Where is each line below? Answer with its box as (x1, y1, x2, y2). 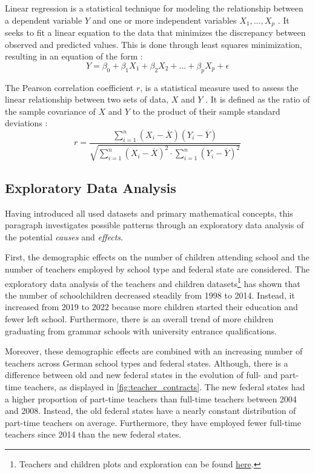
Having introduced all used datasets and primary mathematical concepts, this (5, 206, 293, 219)
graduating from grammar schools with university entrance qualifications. (5, 324, 277, 337)
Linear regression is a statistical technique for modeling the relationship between (5, 2, 303, 14)
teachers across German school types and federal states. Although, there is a (5, 356, 288, 369)
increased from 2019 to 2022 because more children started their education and (5, 300, 298, 313)
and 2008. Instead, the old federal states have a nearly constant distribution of (5, 404, 296, 417)
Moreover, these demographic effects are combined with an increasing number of (5, 345, 303, 357)
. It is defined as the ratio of (205, 93, 310, 106)
